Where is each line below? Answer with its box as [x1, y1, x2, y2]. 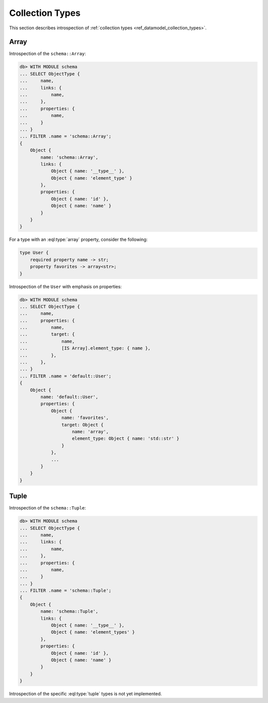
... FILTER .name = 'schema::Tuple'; [19, 588, 112, 593]
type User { [19, 250, 49, 256]
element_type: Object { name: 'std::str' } [72, 436, 180, 441]
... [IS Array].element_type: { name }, [19, 346, 151, 351]
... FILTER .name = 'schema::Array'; [19, 134, 112, 139]
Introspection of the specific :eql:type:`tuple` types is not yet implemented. [9, 691, 162, 697]
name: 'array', [72, 428, 109, 434]
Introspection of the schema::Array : [9, 51, 86, 57]
